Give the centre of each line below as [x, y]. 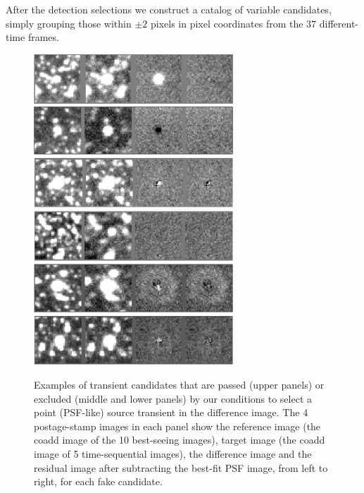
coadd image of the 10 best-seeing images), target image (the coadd [180, 440]
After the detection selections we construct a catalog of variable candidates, [169, 9]
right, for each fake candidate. [98, 481]
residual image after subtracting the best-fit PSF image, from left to [181, 467]
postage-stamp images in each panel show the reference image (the [177, 426]
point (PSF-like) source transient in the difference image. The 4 [171, 412]
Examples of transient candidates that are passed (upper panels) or [179, 385]
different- [339, 23]
